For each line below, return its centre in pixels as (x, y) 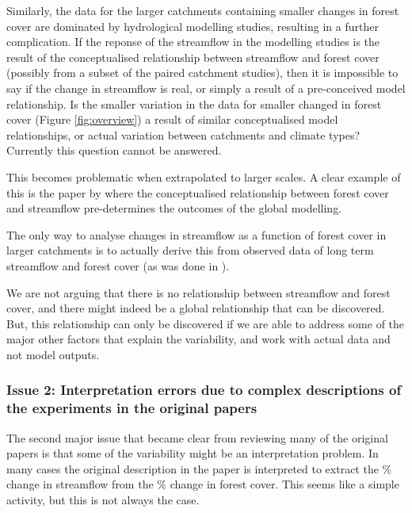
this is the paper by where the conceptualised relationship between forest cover (198, 192)
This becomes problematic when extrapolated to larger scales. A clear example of (204, 176)
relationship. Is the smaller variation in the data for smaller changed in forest (194, 103)
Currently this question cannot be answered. (114, 150)
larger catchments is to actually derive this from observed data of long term (190, 250)
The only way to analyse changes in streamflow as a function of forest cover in (196, 234)
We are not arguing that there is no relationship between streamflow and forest (198, 292)
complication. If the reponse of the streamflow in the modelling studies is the (193, 42)
